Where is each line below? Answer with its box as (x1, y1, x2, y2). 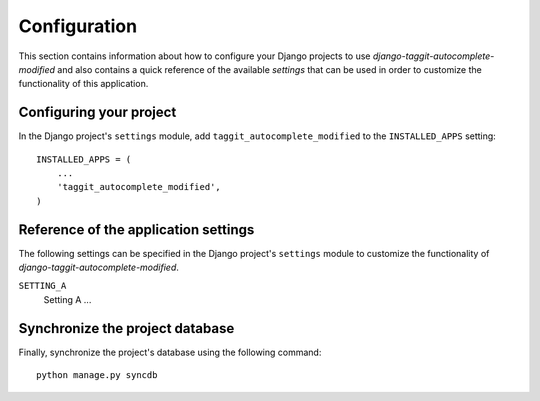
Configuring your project (18, 104, 177, 121)
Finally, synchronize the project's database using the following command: (18, 346, 322, 358)
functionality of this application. (18, 78, 149, 90)
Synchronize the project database (18, 320, 235, 337)
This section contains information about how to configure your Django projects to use (18, 50, 371, 62)
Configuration (18, 15, 138, 37)
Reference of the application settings (18, 221, 255, 238)
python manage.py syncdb (36, 370, 158, 381)
